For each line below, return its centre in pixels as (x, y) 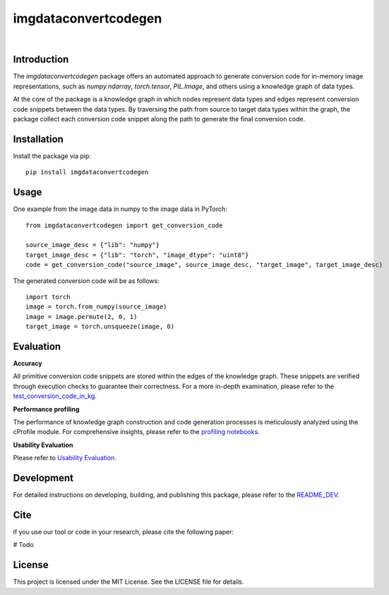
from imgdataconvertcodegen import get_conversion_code (124, 225)
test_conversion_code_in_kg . (55, 396)
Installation (38, 139)
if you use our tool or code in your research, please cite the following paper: (124, 531)
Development (43, 477)
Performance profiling (46, 409)
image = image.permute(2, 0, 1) (82, 317)
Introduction (41, 60)
